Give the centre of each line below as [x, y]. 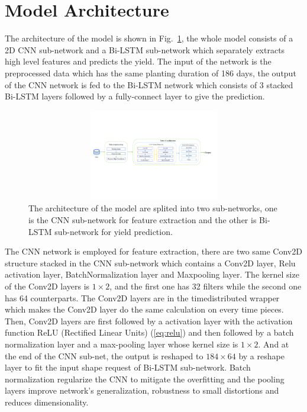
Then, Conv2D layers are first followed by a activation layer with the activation [149, 321]
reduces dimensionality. [47, 402]
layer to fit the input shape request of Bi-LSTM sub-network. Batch [128, 367]
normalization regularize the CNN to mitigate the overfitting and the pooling [145, 379]
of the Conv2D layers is [47, 286]
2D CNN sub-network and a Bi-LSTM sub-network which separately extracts [145, 49]
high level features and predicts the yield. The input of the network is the [138, 61]
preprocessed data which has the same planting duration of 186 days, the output [151, 73]
